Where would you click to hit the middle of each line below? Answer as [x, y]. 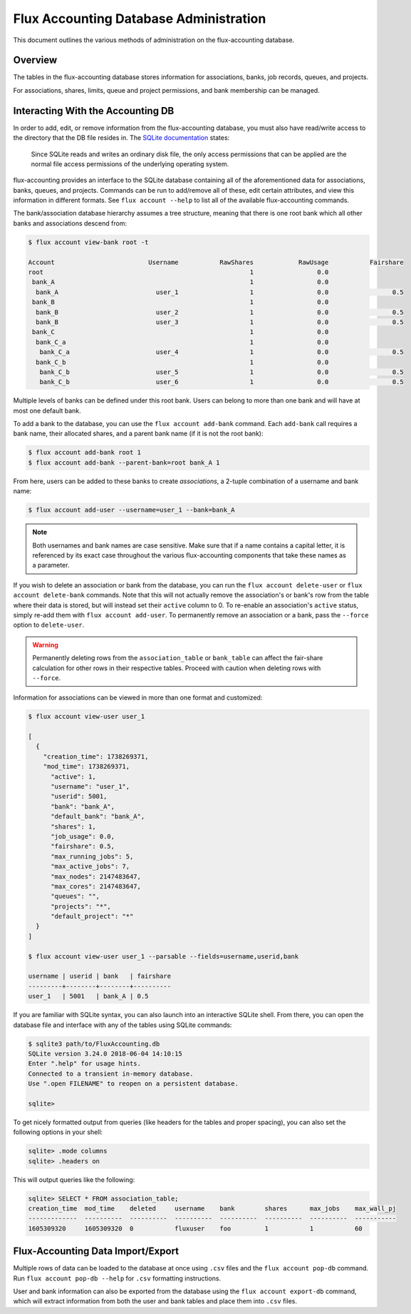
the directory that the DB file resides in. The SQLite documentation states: [121, 138]
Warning [45, 645]
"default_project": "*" [92, 916]
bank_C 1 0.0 [181, 332]
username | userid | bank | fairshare [99, 976]
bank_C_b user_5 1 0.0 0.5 [222, 372]
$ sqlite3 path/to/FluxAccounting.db [94, 1043]
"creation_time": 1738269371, [96, 756]
